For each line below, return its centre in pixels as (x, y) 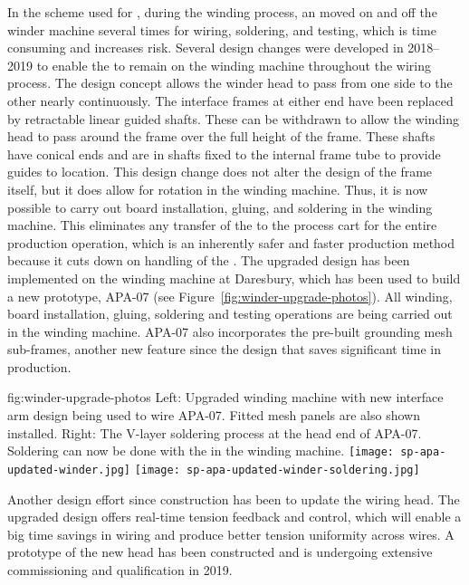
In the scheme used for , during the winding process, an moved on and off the (222, 12)
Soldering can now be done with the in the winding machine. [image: (201, 451)
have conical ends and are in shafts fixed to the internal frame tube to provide (224, 153)
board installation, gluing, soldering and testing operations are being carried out (230, 314)
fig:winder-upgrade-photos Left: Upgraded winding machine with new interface (225, 397)
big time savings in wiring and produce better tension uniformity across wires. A (231, 534)
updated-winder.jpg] (69, 470)
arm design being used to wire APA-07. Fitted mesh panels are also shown (214, 415)
